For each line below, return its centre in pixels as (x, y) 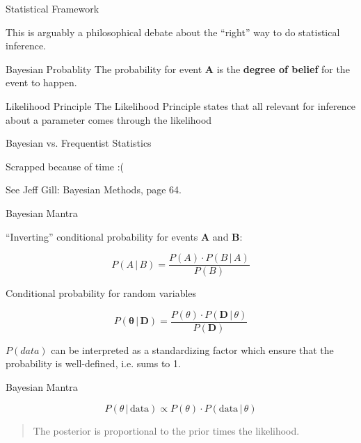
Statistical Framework (53, 8)
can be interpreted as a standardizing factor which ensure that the (192, 349)
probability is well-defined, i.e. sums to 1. (93, 363)
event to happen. (41, 82)
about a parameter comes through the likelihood (109, 119)
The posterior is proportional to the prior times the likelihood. (166, 430)
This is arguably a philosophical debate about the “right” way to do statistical (173, 32)
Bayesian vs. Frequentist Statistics (79, 143)
